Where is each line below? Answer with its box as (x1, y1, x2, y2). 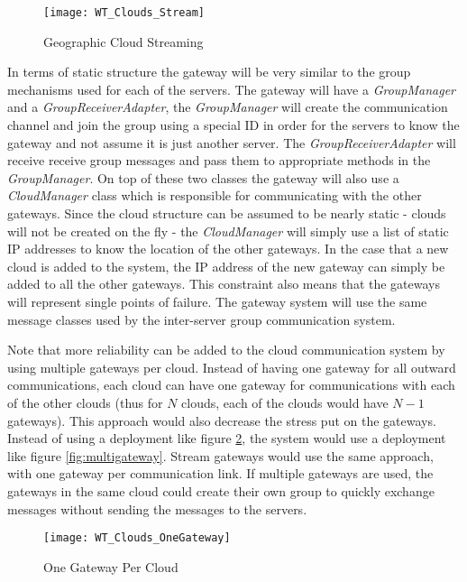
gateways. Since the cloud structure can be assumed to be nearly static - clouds (7, 204, 446, 222)
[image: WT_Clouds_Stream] (43, 6, 205, 19)
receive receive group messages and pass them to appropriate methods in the (7, 151, 431, 170)
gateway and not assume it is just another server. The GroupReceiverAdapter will (7, 133, 456, 152)
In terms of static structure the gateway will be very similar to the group (7, 62, 411, 81)
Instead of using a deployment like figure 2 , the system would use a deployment (7, 429, 446, 448)
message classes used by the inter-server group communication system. (7, 309, 396, 328)
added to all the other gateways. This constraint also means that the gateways (7, 274, 440, 293)
